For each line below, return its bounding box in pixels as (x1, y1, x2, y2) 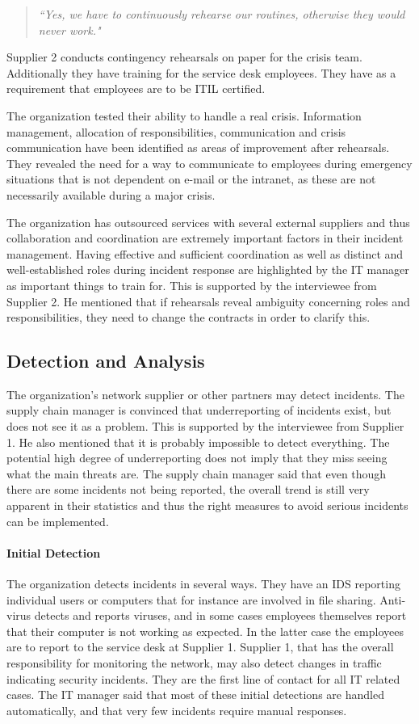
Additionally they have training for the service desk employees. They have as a (6, 64, 396, 81)
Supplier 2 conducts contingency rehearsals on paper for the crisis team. (6, 48, 362, 65)
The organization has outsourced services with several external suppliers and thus (6, 213, 410, 230)
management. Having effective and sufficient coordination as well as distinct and (6, 245, 404, 262)
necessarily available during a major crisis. (6, 186, 216, 203)
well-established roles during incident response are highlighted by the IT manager (6, 261, 409, 278)
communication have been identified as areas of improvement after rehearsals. (6, 139, 390, 156)
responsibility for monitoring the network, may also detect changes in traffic (6, 655, 382, 671)
